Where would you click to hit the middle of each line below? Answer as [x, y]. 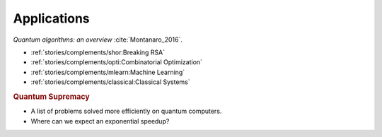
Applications [51, 18]
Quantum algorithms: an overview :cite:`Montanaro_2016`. [98, 40]
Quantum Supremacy [51, 97]
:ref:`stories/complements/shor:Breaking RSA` [98, 52]
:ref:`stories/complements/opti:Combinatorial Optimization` [117, 62]
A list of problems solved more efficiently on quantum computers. [126, 111]
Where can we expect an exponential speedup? [100, 121]
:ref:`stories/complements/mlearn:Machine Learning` [108, 72]
